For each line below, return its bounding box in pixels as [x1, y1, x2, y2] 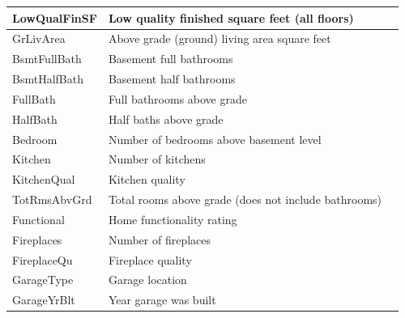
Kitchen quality [108, 171, 185, 188]
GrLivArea [12, 30, 66, 47]
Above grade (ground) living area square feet [108, 30, 331, 47]
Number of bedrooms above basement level [108, 130, 322, 147]
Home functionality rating [108, 210, 237, 227]
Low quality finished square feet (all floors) [108, 9, 354, 26]
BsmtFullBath [12, 50, 82, 67]
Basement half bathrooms [108, 70, 236, 87]
